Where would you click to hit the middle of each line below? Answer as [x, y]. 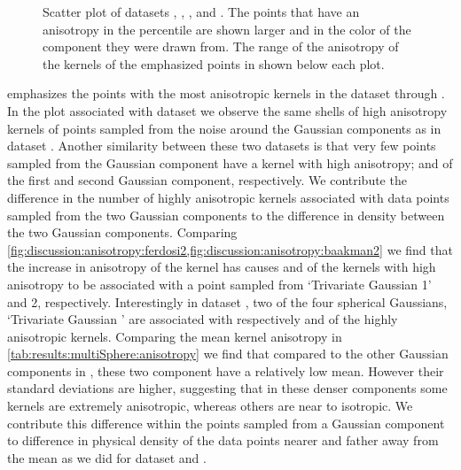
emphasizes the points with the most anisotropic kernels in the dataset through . [226, 93]
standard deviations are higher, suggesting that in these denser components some [227, 388]
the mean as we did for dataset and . [107, 457]
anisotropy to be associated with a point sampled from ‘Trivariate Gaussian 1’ [219, 284]
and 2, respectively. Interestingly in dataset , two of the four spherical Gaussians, [227, 301]
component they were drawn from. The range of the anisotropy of [221, 46]
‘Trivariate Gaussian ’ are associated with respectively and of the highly [203, 319]
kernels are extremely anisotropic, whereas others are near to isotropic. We [210, 406]
